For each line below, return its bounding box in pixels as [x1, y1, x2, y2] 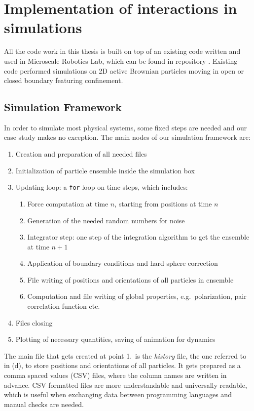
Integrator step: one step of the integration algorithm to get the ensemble [27, 232, 250, 242]
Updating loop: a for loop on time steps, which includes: [15, 182, 188, 192]
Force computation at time [27, 198, 109, 208]
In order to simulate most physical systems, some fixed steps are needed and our [4, 122, 247, 132]
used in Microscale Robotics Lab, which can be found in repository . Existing [4, 55, 238, 66]
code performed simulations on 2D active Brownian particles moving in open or [4, 65, 244, 76]
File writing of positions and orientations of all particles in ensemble [27, 274, 234, 285]
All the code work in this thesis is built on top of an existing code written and [4, 46, 241, 56]
